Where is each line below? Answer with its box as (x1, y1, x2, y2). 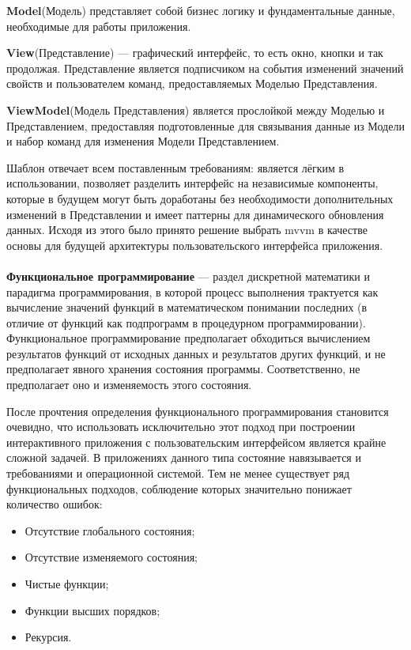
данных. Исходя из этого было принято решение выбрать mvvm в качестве (6, 221, 368, 238)
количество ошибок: (6, 496, 103, 512)
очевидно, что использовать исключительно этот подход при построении (6, 418, 356, 435)
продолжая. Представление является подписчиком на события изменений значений (6, 59, 404, 76)
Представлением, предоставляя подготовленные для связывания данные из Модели (6, 117, 405, 134)
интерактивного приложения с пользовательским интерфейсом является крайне (6, 433, 386, 450)
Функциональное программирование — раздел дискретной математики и (6, 267, 370, 284)
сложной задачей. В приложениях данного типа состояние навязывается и (6, 449, 361, 466)
